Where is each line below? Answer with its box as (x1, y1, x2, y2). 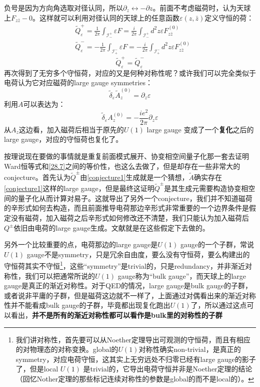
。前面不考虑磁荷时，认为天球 (152, 3, 251, 13)
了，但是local (15, 363, 58, 374)
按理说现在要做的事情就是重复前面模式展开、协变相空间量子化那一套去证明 (4, 150, 249, 161)
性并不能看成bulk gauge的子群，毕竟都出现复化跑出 (4, 300, 170, 310)
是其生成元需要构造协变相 (164, 183, 248, 193)
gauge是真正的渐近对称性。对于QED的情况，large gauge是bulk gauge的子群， (4, 280, 252, 291)
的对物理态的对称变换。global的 (15, 344, 118, 354)
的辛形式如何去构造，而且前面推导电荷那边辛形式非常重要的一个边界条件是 (4, 203, 249, 213)
